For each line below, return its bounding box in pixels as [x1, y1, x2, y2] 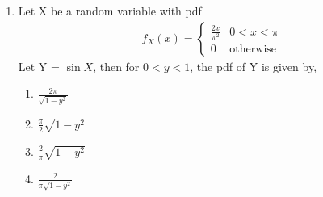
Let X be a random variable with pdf [18, 2, 202, 19]
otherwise [229, 43, 277, 55]
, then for [93, 57, 140, 74]
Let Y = [18, 57, 60, 74]
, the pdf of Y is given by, [190, 57, 317, 74]
